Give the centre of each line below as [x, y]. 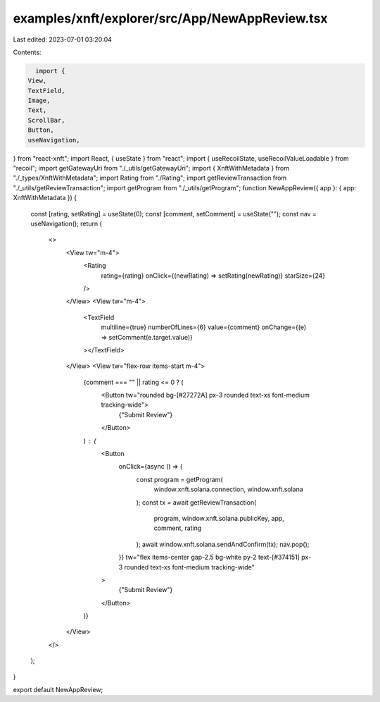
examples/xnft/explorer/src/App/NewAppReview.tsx [170, 18]
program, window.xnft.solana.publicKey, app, [219, 518]
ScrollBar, [46, 120]
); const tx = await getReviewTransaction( [196, 502]
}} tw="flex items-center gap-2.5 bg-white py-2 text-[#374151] [209, 558]
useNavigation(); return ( [66, 223]
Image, [39, 101]
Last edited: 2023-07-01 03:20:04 [63, 39]
